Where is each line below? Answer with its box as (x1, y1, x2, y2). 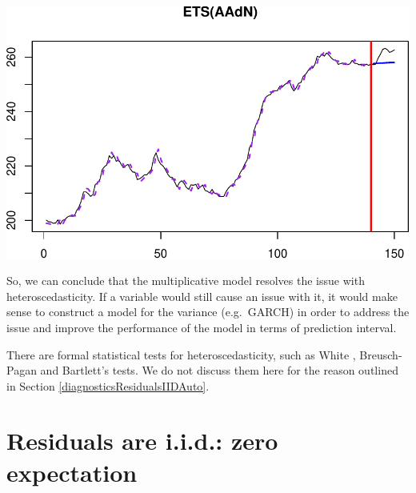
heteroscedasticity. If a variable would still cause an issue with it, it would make (6, 287, 398, 304)
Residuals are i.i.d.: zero (6, 424, 278, 457)
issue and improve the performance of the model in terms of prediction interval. (6, 319, 397, 335)
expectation (6, 455, 138, 488)
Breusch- (359, 346, 402, 363)
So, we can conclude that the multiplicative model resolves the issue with (6, 272, 365, 289)
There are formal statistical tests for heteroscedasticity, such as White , (6, 346, 356, 363)
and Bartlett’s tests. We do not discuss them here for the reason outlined (40, 362, 398, 379)
